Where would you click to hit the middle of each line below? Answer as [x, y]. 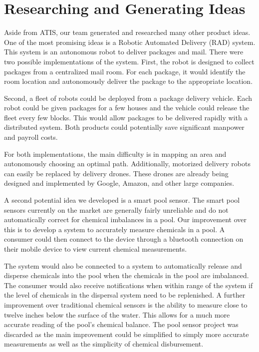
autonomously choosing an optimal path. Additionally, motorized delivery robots [127, 164]
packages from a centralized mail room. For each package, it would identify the [125, 71]
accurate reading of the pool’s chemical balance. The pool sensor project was [121, 324]
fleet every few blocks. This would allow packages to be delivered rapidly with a [126, 117]
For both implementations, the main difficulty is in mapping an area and [115, 154]
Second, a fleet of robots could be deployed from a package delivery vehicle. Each [128, 98]
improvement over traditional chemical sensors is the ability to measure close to [126, 304]
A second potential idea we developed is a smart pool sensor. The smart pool [122, 200]
